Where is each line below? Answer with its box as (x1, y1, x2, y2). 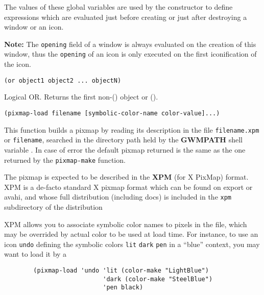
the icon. (4, 59, 31, 69)
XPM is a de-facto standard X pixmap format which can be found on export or (4, 181, 253, 192)
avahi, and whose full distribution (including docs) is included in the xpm (4, 191, 232, 202)
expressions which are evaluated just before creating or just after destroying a (4, 11, 247, 22)
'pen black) (103, 284, 143, 291)
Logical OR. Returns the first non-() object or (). (4, 91, 158, 102)
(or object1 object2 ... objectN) (4, 77, 122, 84)
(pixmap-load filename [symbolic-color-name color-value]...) (4, 109, 220, 117)
